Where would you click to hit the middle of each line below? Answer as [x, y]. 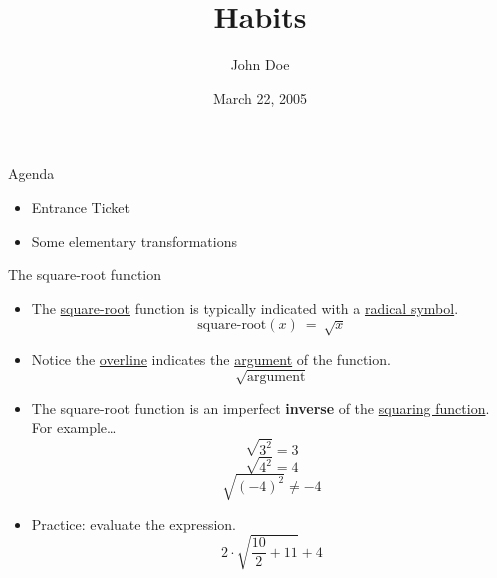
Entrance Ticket [81, 206]
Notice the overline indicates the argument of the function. [211, 358]
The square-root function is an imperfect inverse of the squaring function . [260, 407]
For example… [74, 427]
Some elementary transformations [134, 240]
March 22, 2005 [260, 97]
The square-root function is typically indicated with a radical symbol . [245, 307]
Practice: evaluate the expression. [133, 523]
